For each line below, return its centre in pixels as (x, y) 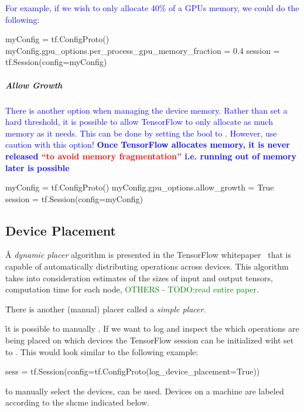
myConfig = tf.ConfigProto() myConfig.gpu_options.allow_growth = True (140, 187)
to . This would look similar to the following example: (102, 351)
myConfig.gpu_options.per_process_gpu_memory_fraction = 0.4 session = (143, 50)
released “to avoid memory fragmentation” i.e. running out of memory (151, 156)
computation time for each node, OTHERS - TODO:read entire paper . (132, 289)
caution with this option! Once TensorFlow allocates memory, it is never (148, 144)
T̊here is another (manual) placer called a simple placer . (106, 309)
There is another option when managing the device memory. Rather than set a (146, 110)
